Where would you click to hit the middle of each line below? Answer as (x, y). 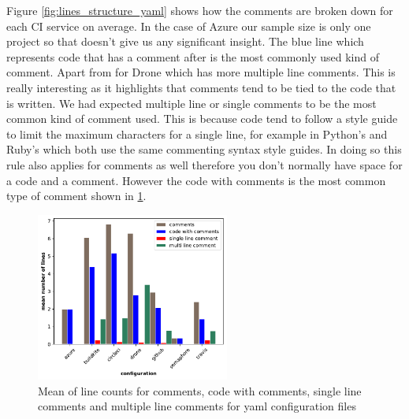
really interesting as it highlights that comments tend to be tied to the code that (201, 87)
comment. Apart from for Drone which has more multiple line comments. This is (201, 72)
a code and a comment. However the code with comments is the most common (196, 180)
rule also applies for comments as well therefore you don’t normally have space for (204, 164)
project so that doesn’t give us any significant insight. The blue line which (185, 41)
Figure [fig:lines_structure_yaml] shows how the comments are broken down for (200, 10)
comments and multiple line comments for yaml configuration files (197, 406)
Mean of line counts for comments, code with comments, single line (200, 390)
